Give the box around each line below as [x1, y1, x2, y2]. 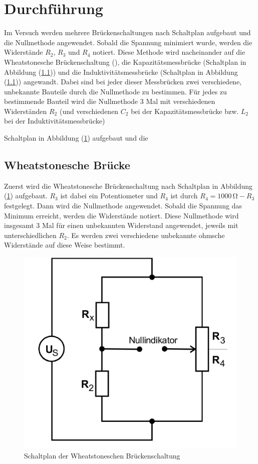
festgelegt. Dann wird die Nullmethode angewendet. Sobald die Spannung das [4, 200, 242, 211]
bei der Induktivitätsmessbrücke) [4, 115, 105, 126]
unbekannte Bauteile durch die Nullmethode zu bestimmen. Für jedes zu [4, 86, 227, 96]
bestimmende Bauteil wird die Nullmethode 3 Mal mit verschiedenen [4, 96, 215, 106]
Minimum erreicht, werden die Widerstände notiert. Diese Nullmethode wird [4, 210, 239, 220]
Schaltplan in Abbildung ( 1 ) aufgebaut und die [4, 133, 148, 143]
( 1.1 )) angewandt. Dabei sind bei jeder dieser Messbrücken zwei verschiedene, [4, 76, 242, 87]
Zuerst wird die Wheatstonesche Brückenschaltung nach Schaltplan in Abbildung [4, 180, 253, 191]
